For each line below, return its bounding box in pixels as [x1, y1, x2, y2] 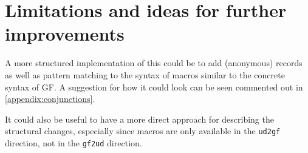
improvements [5, 21, 125, 46]
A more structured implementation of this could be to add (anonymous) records [5, 56, 303, 69]
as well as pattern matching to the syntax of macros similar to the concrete [5, 68, 285, 81]
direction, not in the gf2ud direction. [5, 136, 142, 149]
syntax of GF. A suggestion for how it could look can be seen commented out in [5, 80, 303, 93]
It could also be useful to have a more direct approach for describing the [5, 112, 274, 125]
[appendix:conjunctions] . [5, 92, 95, 105]
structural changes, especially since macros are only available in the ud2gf [5, 124, 281, 137]
